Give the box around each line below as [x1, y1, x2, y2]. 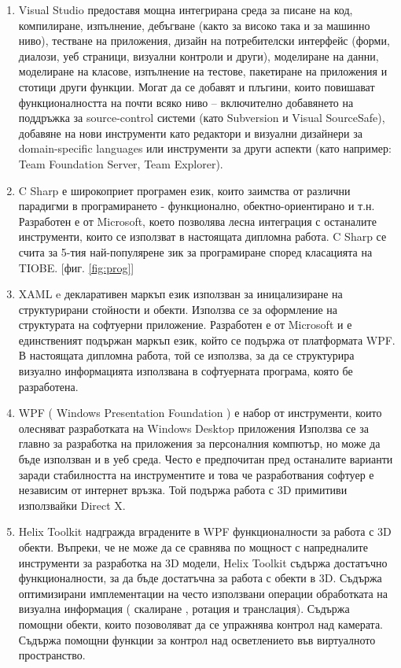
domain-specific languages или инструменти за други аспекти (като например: [18, 140, 392, 157]
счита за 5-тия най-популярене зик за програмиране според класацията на [18, 243, 373, 260]
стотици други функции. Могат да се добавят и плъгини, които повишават [18, 78, 375, 94]
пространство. [18, 647, 86, 663]
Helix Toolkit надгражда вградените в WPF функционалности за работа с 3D [18, 523, 392, 540]
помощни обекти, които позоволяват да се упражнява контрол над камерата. [18, 615, 383, 632]
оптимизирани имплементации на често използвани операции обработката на [18, 585, 388, 601]
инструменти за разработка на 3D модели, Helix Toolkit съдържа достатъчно [18, 554, 388, 570]
